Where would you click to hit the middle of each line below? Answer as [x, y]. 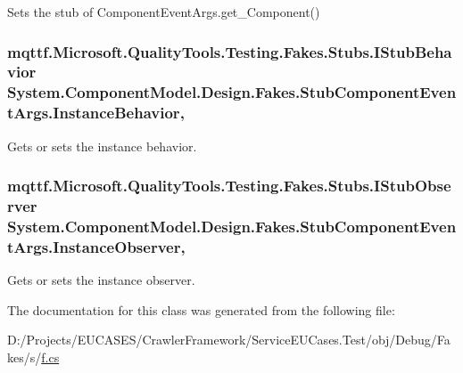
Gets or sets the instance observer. [101, 280]
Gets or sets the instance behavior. [102, 146]
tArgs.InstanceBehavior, [96, 113]
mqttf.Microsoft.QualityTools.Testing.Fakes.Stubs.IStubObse [229, 186]
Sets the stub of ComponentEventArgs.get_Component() [164, 12]
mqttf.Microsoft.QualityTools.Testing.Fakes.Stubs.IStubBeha [230, 51]
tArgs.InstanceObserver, [96, 246]
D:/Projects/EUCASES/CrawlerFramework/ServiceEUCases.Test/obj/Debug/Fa [229, 340]
